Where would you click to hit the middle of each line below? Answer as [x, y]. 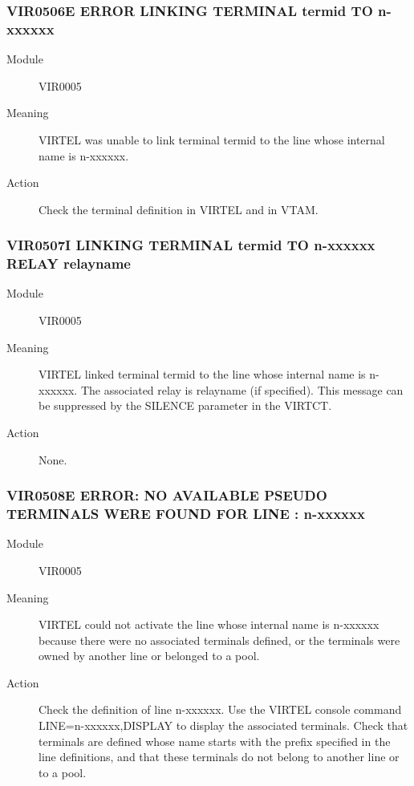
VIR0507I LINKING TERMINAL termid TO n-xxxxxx [191, 245]
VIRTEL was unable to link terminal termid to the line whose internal [212, 139]
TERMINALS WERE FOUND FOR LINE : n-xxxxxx [186, 514]
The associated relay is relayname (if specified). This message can [242, 389]
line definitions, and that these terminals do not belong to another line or [219, 757]
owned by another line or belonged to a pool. [149, 656]
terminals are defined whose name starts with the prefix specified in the [215, 741]
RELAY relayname [69, 263]
